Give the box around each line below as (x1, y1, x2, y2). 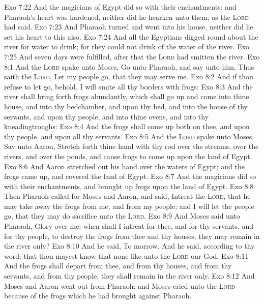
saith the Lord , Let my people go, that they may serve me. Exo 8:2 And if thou (4, 71, 253, 82)
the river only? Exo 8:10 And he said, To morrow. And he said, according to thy (4, 240, 255, 251)
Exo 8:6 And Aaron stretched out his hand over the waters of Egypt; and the (4, 161, 245, 171)
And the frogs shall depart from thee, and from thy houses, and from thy (4, 260, 232, 271)
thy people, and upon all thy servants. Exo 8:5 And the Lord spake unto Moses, (4, 131, 254, 141)
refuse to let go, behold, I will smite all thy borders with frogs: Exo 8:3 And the (4, 81, 253, 92)
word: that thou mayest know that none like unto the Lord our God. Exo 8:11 (4, 250, 249, 261)
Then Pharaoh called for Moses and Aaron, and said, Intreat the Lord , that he (4, 191, 251, 201)
